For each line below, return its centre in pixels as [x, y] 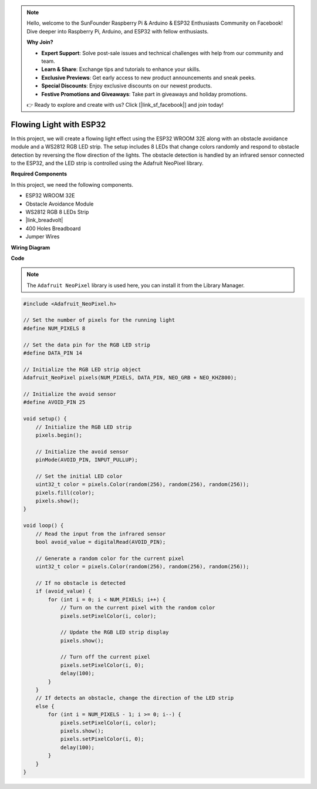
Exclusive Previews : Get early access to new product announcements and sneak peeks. [149, 77]
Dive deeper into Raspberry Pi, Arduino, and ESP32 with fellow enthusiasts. [118, 31]
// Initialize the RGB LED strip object [82, 369]
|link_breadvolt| [44, 220]
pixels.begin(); [59, 435]
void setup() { [45, 419]
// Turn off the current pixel [105, 657]
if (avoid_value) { [64, 591]
